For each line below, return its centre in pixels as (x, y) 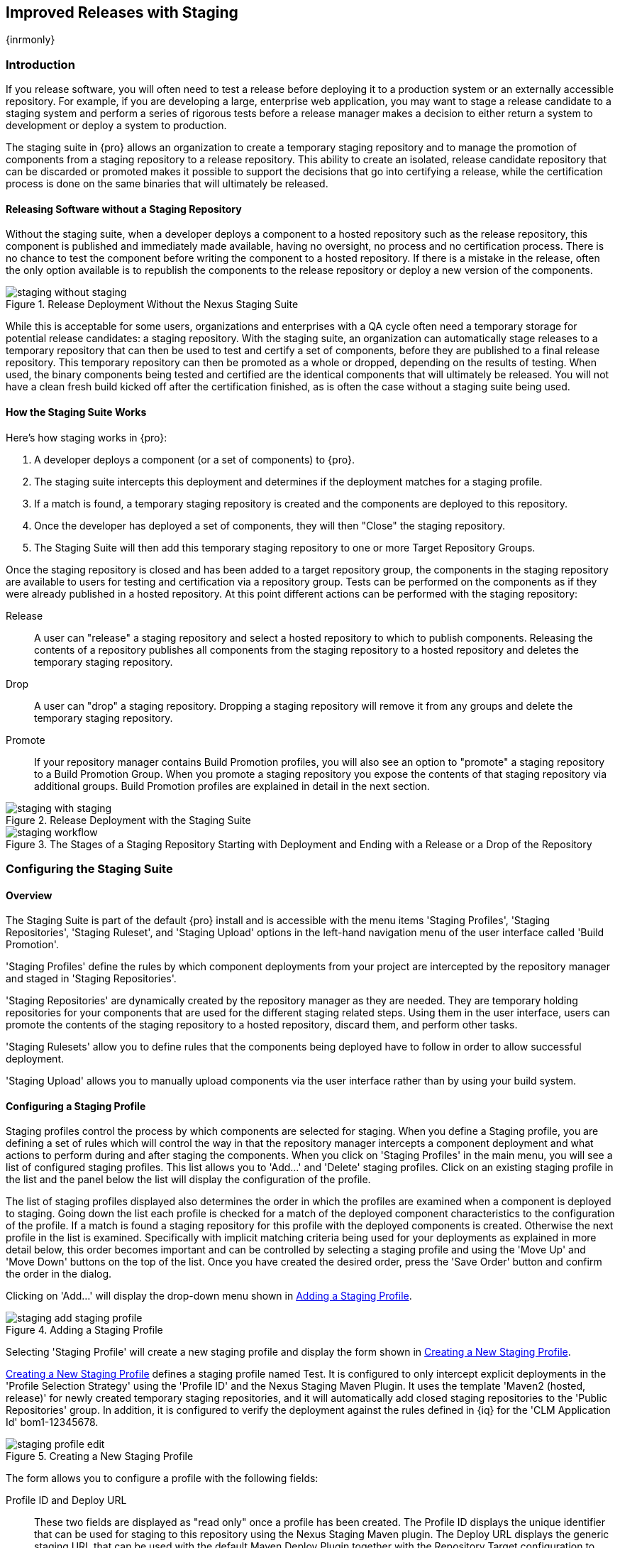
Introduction (40, 64)
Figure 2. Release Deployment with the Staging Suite (128, 820)
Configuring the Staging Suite (89, 868)
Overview (29, 895)
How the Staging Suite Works (76, 412)
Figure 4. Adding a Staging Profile (84, 1330)
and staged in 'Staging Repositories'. (91, 979)
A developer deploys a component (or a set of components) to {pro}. (194, 459)
